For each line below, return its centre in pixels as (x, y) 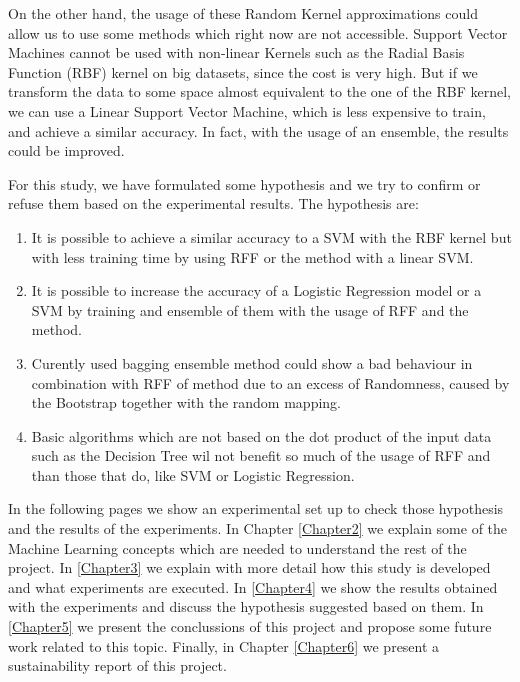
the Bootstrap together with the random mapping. (186, 402)
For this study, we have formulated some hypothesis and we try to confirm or (244, 183)
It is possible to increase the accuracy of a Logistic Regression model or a (256, 290)
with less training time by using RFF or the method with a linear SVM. (252, 256)
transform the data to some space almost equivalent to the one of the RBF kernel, (260, 91)
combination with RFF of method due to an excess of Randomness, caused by (270, 382)
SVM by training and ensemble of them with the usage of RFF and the (250, 309)
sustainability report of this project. (117, 665)
